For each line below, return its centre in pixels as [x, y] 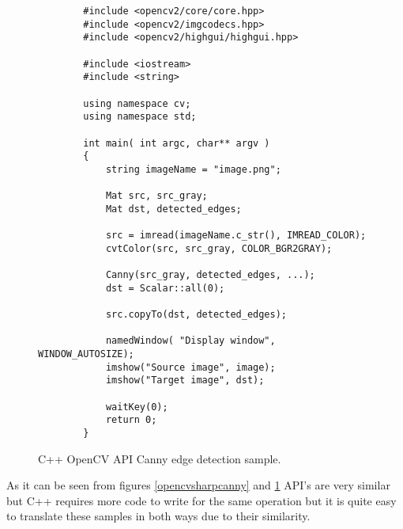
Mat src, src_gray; [156, 196]
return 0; [131, 420]
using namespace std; [140, 117]
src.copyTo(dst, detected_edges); [196, 315]
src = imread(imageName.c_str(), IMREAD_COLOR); [236, 236]
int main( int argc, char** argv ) [177, 143]
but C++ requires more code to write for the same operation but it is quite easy [201, 500]
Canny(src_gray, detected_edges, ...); [210, 275]
